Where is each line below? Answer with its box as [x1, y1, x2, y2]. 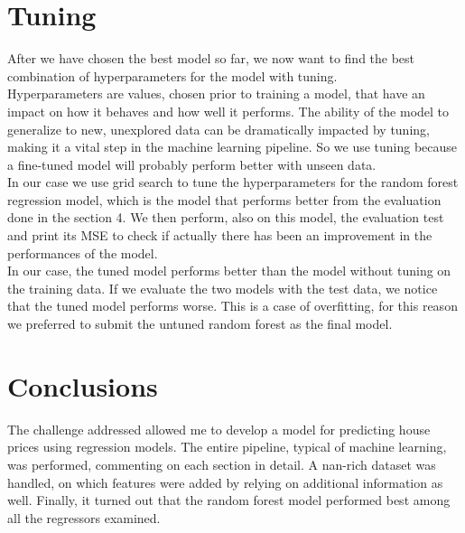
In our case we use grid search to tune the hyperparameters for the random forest [7, 173, 459, 192]
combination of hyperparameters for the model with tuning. [7, 66, 338, 85]
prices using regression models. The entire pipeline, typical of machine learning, [7, 437, 447, 456]
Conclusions [7, 367, 158, 404]
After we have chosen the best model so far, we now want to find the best [7, 49, 415, 68]
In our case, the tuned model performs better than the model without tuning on [7, 261, 451, 280]
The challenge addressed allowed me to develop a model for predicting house [7, 419, 431, 438]
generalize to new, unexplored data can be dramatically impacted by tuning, [7, 119, 430, 138]
